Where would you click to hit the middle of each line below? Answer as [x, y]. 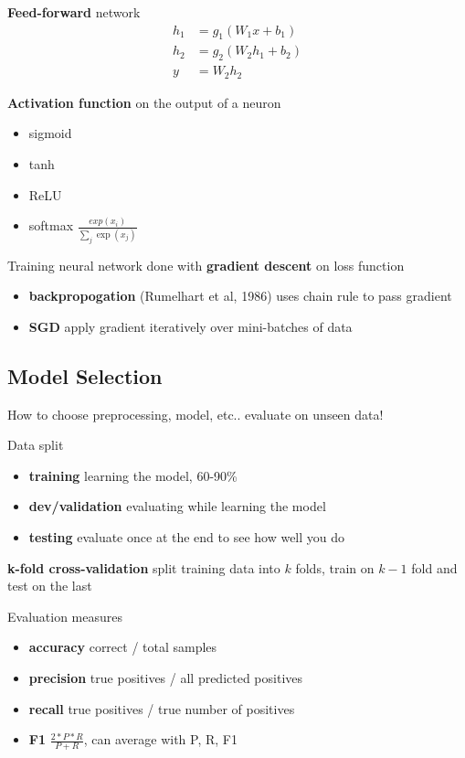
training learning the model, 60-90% [133, 475]
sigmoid [50, 133]
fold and [434, 567]
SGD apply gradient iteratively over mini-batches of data [190, 326]
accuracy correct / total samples [123, 647]
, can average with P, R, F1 [160, 739]
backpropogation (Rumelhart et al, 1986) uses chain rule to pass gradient [240, 296]
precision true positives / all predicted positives [166, 677]
